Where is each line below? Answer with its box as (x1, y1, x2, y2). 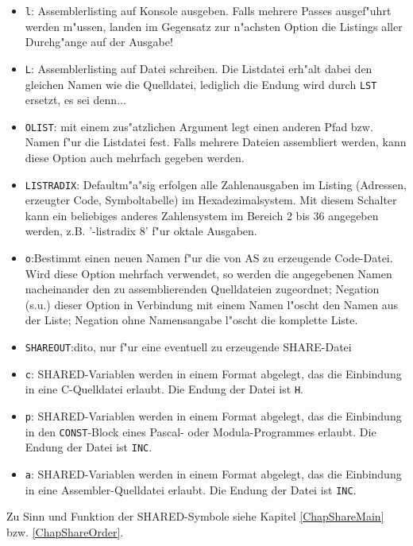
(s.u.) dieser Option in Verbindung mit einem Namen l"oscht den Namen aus (25, 296, 398, 312)
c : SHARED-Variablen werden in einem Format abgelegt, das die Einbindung (25, 365, 402, 381)
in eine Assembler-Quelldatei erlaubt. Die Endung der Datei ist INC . (25, 481, 357, 498)
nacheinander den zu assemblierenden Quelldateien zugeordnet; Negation (25, 281, 380, 297)
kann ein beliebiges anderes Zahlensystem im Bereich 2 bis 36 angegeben (25, 207, 379, 223)
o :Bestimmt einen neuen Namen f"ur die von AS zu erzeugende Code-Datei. (25, 250, 393, 266)
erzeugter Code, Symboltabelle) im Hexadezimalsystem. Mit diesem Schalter (25, 192, 397, 208)
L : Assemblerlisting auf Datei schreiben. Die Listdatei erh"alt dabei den (25, 60, 372, 76)
